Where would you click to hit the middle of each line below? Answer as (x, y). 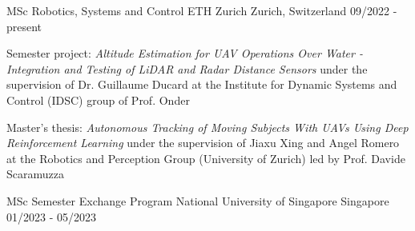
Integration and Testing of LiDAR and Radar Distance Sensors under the (187, 68)
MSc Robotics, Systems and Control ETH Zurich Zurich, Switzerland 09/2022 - (202, 10)
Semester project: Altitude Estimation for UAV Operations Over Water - (185, 53)
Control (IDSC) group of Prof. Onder (98, 100)
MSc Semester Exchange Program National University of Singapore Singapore (198, 200)
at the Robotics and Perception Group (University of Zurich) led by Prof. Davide (206, 158)
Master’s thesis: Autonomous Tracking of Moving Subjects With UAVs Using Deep (207, 127)
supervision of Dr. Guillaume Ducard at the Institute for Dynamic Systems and (202, 84)
